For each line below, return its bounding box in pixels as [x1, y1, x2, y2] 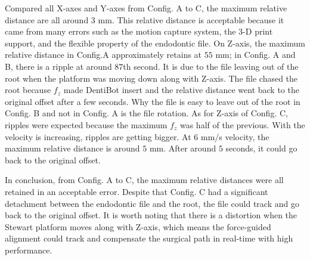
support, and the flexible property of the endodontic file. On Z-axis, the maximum [5, 36, 305, 49]
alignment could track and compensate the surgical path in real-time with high [5, 232, 293, 244]
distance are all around [5, 13, 89, 26]
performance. [5, 243, 52, 256]
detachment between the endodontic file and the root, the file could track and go [5, 197, 299, 209]
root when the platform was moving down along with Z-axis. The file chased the [5, 72, 298, 84]
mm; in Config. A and [215, 48, 296, 61]
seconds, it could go [225, 142, 297, 154]
